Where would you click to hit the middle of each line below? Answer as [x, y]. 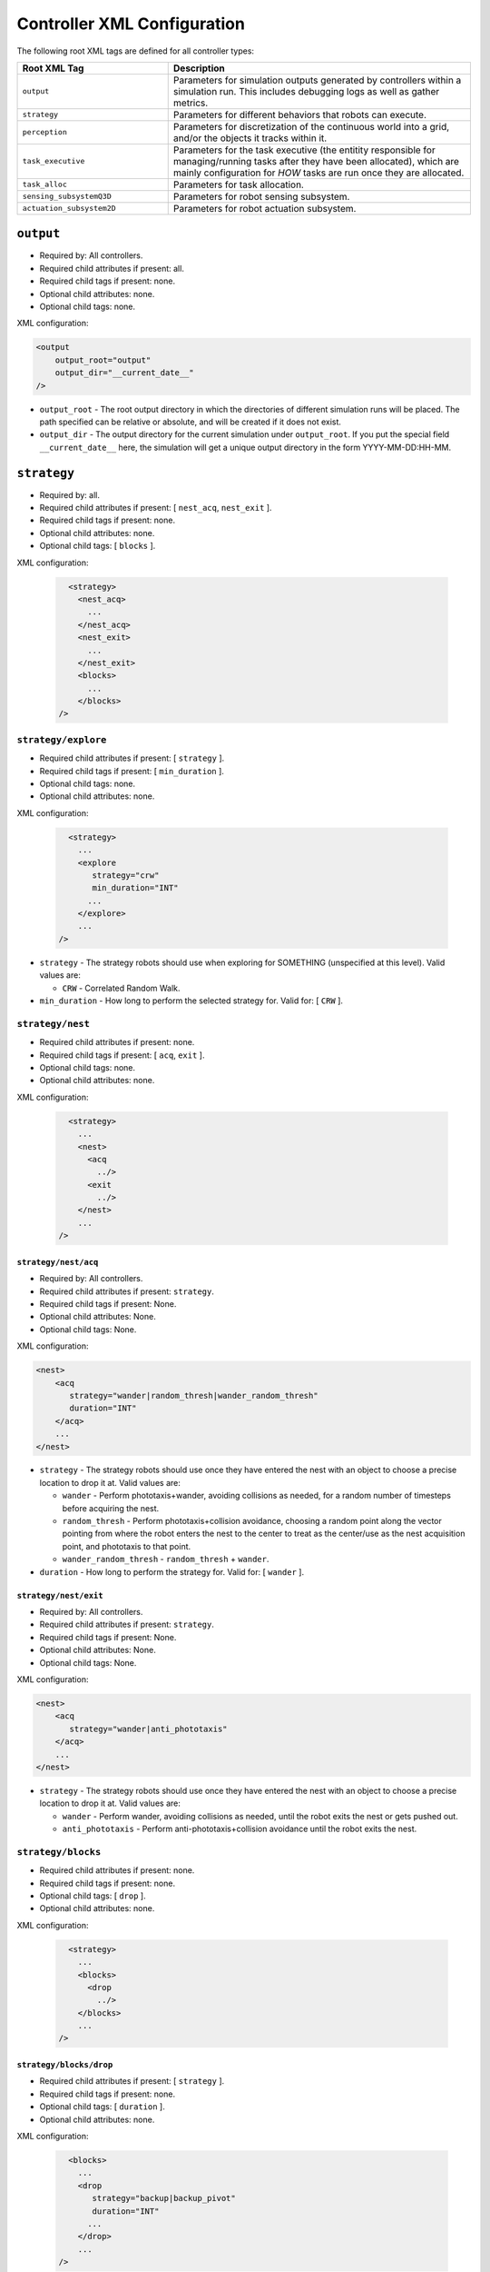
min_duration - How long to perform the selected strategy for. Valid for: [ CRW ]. [191, 1001]
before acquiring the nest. [111, 1508]
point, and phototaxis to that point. [127, 1546]
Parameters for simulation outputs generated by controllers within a [317, 80]
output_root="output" [103, 360]
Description [199, 68]
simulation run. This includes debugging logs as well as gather [306, 91]
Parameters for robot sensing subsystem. [261, 196]
